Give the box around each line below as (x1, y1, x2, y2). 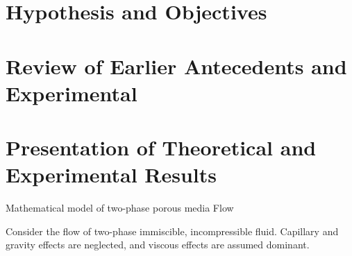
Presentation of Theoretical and (6, 133, 317, 162)
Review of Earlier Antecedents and (6, 51, 347, 80)
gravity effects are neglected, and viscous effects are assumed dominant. (6, 237, 310, 252)
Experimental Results (6, 160, 217, 189)
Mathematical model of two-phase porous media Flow (6, 200, 234, 215)
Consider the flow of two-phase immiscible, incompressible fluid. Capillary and (6, 223, 339, 238)
